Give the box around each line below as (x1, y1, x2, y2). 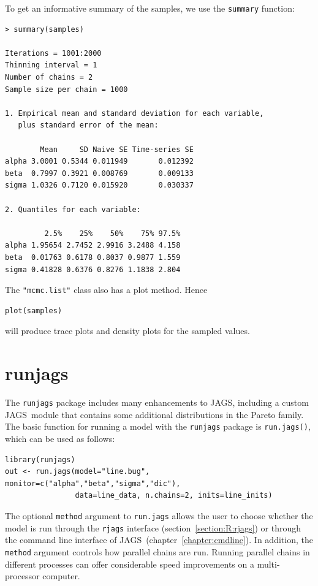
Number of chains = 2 (5, 73, 93, 82)
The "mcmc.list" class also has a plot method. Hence (5, 283, 208, 296)
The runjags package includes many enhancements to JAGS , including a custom (5, 396, 309, 409)
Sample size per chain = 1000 (5, 85, 128, 94)
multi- (257, 557, 280, 570)
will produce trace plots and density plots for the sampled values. (5, 324, 250, 337)
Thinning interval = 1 (5, 61, 97, 70)
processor (5, 569, 40, 582)
